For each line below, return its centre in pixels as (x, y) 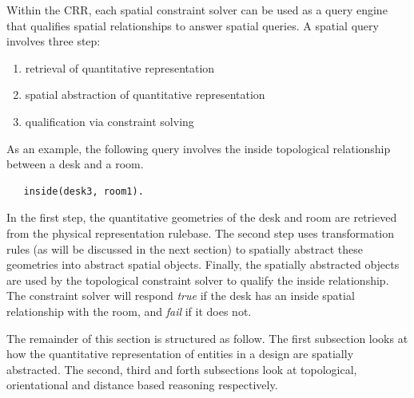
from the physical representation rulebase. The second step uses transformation (200, 232)
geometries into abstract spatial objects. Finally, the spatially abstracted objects (203, 264)
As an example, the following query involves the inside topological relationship (199, 148)
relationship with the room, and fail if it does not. (129, 311)
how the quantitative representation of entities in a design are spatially (180, 354)
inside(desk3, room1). (84, 191)
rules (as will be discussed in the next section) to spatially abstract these (185, 248)
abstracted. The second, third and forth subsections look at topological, (182, 369)
